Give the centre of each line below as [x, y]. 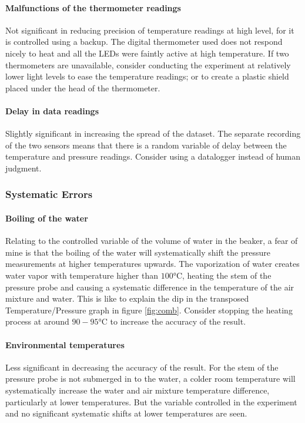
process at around [37, 321]
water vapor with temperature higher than [82, 275]
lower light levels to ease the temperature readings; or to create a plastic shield [147, 76]
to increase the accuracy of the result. [178, 321]
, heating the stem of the [227, 275]
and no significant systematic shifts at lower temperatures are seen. [126, 413]
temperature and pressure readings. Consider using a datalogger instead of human [153, 156]
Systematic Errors [49, 194]
